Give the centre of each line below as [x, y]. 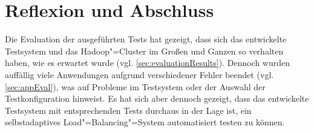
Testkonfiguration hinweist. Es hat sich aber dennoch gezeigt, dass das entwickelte [157, 98]
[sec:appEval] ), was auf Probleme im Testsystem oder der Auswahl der [135, 86]
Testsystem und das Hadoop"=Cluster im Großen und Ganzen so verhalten [144, 51]
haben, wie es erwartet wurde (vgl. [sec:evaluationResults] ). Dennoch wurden [148, 63]
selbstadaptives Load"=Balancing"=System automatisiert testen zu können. [145, 122]
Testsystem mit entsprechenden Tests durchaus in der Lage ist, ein [128, 110]
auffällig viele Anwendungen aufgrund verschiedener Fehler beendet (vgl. [139, 74]
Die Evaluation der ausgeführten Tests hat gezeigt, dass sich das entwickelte [146, 39]
